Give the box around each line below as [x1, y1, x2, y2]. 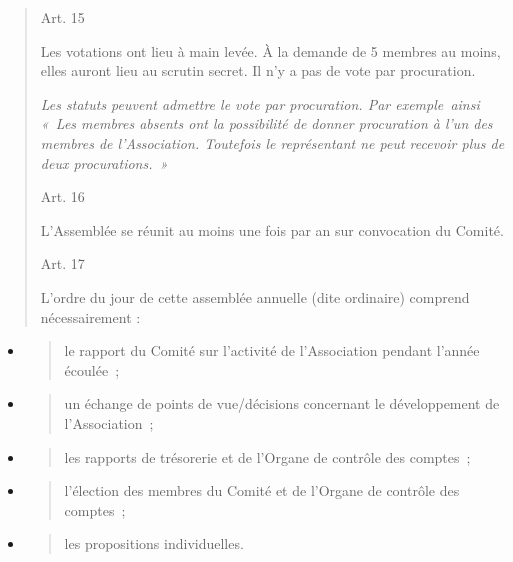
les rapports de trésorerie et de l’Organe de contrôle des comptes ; [64, 446, 471, 467]
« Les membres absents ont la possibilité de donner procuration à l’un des [40, 113, 493, 134]
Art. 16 [40, 186, 85, 207]
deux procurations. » [40, 152, 168, 173]
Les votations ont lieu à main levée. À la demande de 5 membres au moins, [40, 40, 501, 61]
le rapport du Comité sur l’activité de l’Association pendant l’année [64, 340, 480, 361]
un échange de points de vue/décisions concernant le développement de [64, 393, 500, 414]
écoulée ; [64, 359, 120, 380]
